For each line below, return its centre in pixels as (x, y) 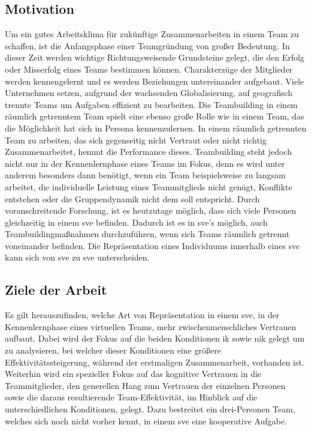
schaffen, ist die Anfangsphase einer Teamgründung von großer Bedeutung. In (147, 45)
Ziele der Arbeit (56, 290)
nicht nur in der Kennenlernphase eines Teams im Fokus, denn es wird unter (145, 163)
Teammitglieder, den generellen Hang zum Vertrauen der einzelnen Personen (145, 385)
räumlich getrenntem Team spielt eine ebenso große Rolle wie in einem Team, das (155, 116)
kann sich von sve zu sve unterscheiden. (77, 257)
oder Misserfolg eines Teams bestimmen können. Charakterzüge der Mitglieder (149, 69)
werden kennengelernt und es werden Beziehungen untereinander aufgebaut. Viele (155, 81)
